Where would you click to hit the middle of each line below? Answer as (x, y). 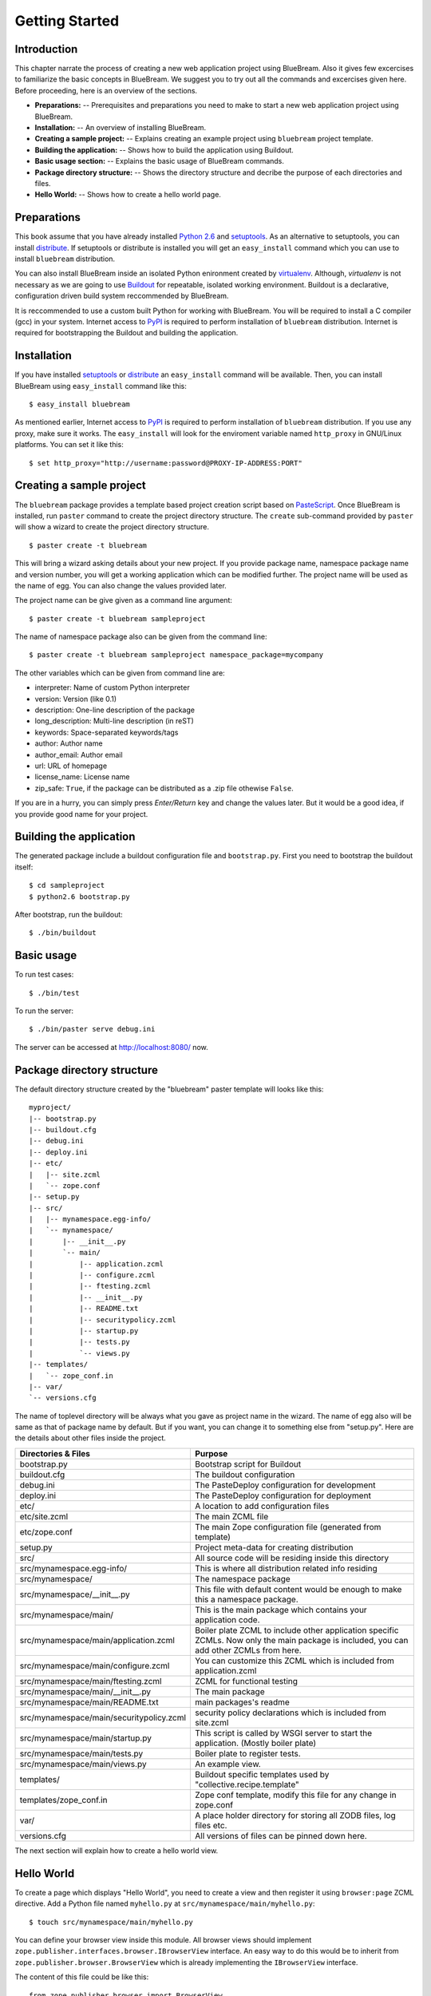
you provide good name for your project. (81, 814)
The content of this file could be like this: (82, 1977)
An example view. (228, 1764)
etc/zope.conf (46, 1531)
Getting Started (67, 21)
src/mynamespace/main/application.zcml (97, 1640)
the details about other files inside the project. (91, 1438)
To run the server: (44, 1011)
